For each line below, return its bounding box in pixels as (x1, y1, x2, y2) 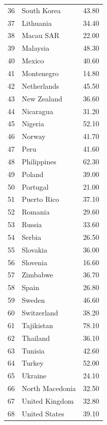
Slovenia (22, 257, 48, 267)
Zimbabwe (22, 269, 53, 280)
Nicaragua (22, 105, 53, 116)
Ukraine (22, 370, 47, 381)
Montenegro (22, 67, 59, 78)
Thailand (22, 332, 50, 343)
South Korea (22, 5, 61, 15)
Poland (22, 168, 44, 179)
